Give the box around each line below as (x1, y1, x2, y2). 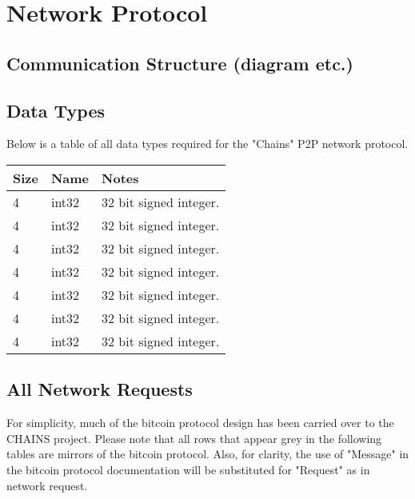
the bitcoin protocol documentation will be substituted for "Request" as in (6, 461, 370, 477)
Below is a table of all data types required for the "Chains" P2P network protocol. (6, 135, 409, 152)
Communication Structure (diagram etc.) (6, 50, 353, 75)
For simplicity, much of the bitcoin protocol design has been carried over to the (6, 414, 394, 431)
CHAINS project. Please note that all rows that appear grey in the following (6, 429, 382, 446)
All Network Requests (6, 377, 193, 401)
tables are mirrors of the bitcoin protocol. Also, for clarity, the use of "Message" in (6, 445, 409, 462)
